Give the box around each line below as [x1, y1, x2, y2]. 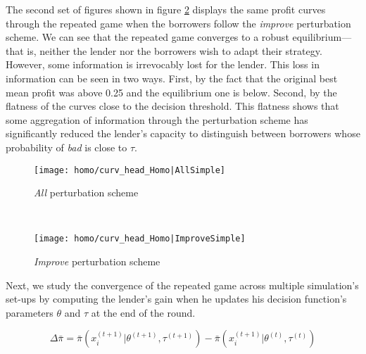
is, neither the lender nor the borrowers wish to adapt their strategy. [27, 43, 322, 58]
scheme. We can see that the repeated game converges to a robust [6, 30, 289, 44]
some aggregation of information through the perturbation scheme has [6, 112, 308, 127]
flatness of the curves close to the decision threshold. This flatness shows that [6, 99, 339, 113]
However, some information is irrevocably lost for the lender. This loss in [6, 57, 320, 72]
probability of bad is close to [6, 139, 127, 154]
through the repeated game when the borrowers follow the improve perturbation [6, 15, 351, 30]
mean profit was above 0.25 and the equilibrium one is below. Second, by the [6, 84, 337, 99]
